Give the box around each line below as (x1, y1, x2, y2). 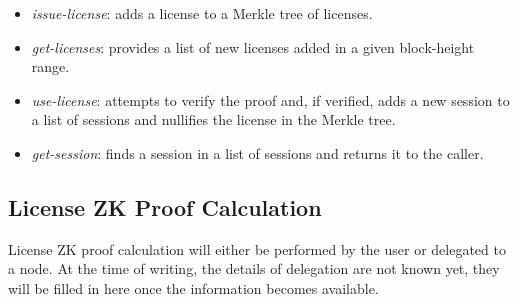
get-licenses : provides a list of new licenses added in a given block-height (31, 36, 475, 57)
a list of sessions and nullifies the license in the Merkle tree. (31, 109, 396, 130)
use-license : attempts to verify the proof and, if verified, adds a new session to (31, 89, 510, 110)
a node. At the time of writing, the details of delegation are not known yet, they (8, 258, 500, 279)
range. (31, 56, 70, 77)
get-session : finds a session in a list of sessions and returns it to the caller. (31, 142, 484, 163)
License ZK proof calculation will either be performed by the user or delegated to (8, 238, 506, 259)
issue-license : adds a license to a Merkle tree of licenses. (31, 3, 373, 23)
